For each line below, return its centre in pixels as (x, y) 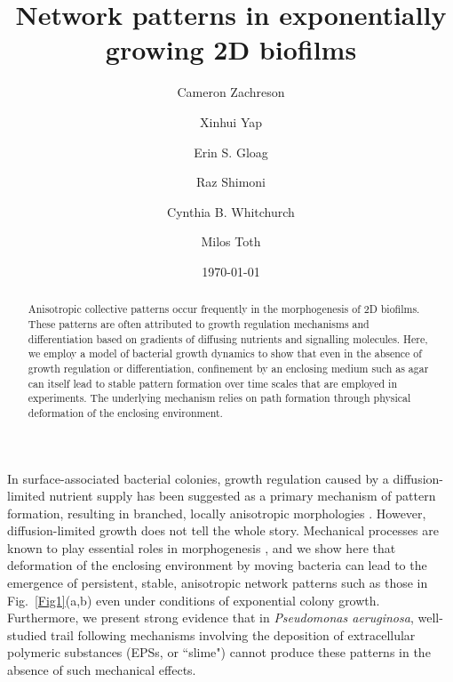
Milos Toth (231, 241)
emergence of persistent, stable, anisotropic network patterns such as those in (218, 583)
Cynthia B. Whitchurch (231, 211)
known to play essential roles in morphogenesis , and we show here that (202, 547)
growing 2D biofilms (231, 49)
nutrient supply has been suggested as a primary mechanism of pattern (242, 496)
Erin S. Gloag (231, 152)
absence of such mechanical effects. (102, 670)
